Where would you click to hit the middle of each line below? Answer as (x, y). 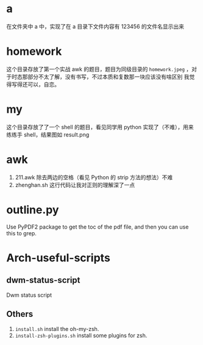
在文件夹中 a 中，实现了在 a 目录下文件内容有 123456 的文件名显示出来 (95, 26)
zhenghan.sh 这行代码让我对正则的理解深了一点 (75, 185)
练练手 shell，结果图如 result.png (48, 134)
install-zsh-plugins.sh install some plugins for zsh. (81, 335)
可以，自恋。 (43, 84)
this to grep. (21, 233)
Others (20, 314)
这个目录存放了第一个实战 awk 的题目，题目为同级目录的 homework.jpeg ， (99, 69)
